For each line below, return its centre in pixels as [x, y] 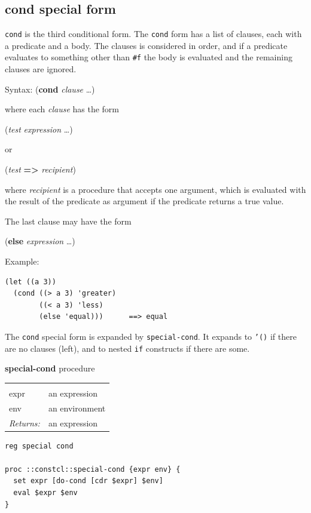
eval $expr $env [45, 493]
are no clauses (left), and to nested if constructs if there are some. [127, 348]
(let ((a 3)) [31, 282]
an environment [77, 408]
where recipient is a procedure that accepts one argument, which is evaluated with [155, 189]
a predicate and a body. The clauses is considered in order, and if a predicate [146, 45]
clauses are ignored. [41, 69]
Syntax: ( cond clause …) [50, 89]
